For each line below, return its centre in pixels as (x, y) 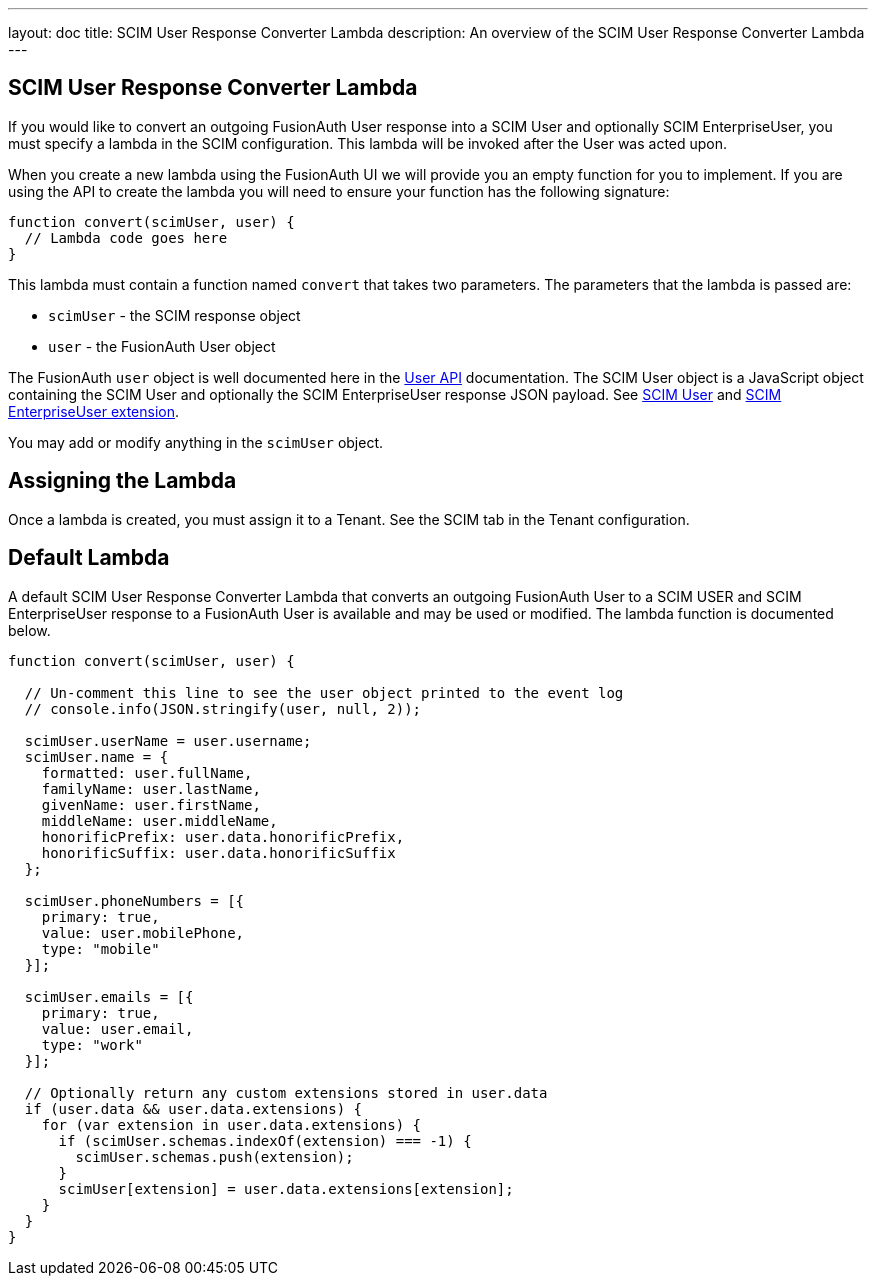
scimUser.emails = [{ (109, 996)
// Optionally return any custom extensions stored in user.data (286, 1092)
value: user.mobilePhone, (143, 932)
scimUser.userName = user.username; (168, 740)
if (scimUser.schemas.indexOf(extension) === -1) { (265, 1140)
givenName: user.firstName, (151, 804)
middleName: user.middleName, (159, 820)
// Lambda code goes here (126, 237)
